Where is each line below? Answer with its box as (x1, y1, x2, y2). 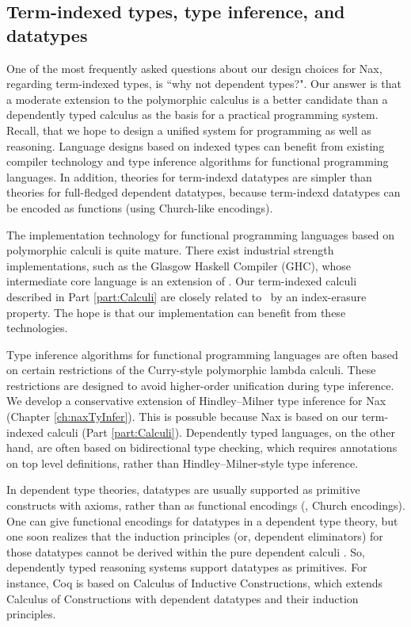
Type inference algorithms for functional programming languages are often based (6, 346, 398, 362)
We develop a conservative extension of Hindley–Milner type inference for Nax (6, 392, 386, 409)
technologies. (6, 319, 68, 336)
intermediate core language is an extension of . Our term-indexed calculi (6, 273, 357, 289)
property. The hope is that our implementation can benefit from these (6, 304, 346, 320)
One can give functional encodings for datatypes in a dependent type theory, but (6, 512, 398, 529)
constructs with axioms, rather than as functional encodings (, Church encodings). (6, 497, 405, 514)
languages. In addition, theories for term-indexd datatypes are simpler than (6, 168, 372, 185)
